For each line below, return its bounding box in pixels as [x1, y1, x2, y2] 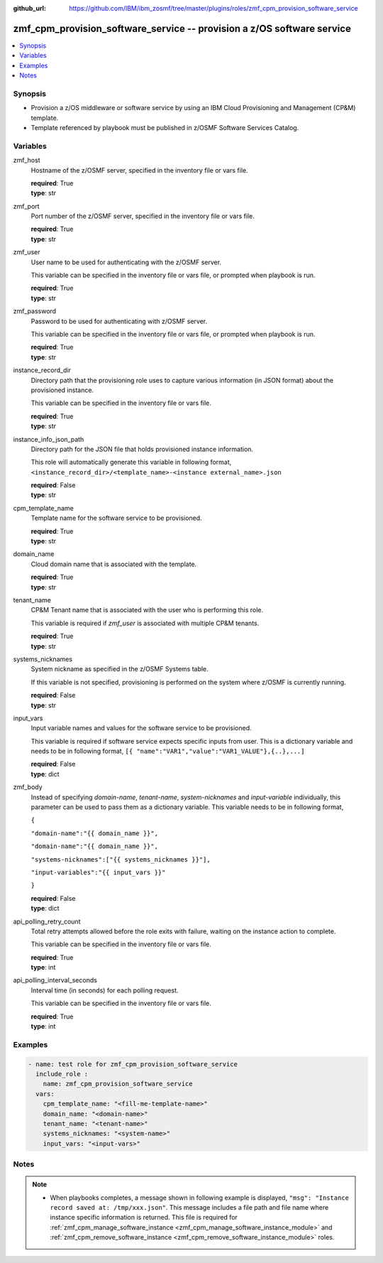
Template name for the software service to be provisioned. [30, 514, 202, 522]
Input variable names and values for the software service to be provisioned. [30, 724, 252, 732]
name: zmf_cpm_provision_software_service [43, 1080, 193, 1088]
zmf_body [13, 783, 43, 791]
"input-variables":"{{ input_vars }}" [30, 868, 166, 877]
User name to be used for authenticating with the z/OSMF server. [30, 258, 222, 266]
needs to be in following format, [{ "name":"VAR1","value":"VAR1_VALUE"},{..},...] [30, 747, 305, 756]
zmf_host [13, 156, 40, 165]
